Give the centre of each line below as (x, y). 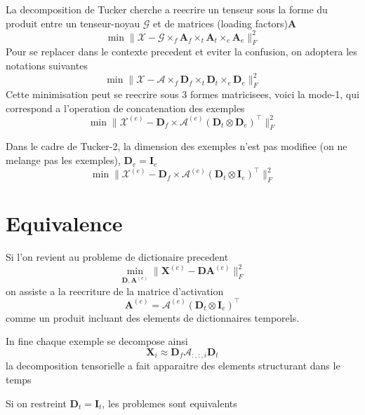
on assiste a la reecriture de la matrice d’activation (115, 291)
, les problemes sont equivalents (170, 403)
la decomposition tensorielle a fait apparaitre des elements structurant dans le (173, 366)
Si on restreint (36, 403)
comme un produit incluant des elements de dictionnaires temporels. (153, 317)
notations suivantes (47, 66)
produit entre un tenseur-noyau (73, 23)
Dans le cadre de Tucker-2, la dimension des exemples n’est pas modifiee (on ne (177, 146)
